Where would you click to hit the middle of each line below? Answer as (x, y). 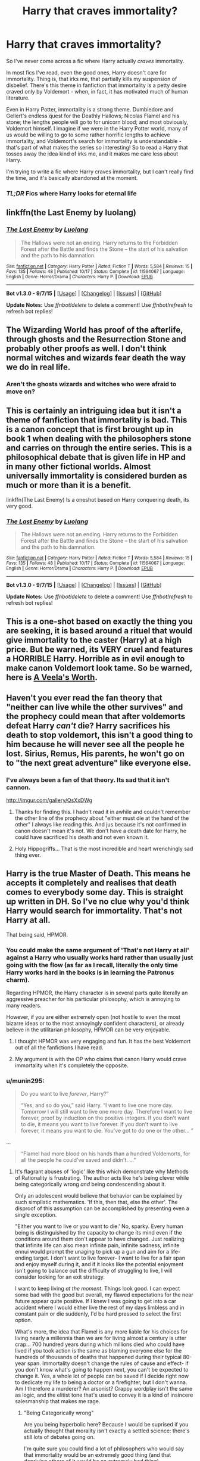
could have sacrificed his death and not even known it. (82, 837)
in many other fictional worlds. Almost (79, 467)
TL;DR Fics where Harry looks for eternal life (71, 193)
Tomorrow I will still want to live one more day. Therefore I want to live (106, 1112)
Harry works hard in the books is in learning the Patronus (90, 972)
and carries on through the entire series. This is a (99, 448)
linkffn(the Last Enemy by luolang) (71, 213)
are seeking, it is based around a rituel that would (99, 631)
